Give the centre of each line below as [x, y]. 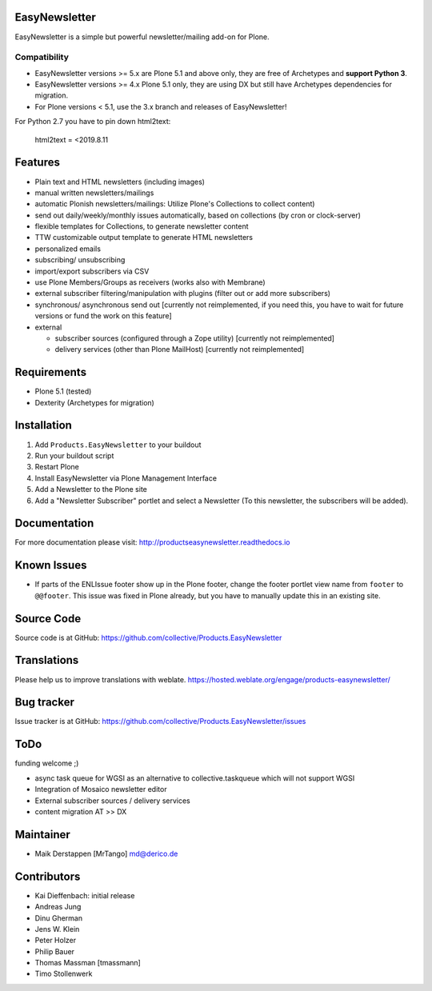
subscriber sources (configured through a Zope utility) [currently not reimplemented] [195, 338]
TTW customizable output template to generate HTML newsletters [144, 238]
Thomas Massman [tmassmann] [88, 963]
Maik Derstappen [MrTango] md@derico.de [106, 853]
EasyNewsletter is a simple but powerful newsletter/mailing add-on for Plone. [142, 37]
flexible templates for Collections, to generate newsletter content [142, 226]
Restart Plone [57, 467]
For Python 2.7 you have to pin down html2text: [93, 122]
